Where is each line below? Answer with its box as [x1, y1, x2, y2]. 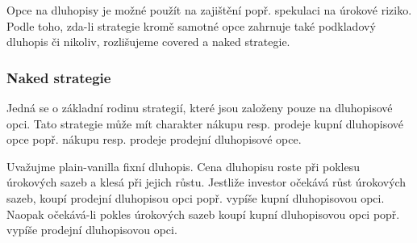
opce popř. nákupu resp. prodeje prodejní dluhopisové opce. [6, 131, 302, 148]
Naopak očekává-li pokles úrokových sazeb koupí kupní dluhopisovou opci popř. [6, 205, 400, 222]
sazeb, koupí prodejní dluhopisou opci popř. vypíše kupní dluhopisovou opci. [6, 189, 385, 206]
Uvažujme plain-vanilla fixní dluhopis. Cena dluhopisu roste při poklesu [6, 157, 360, 174]
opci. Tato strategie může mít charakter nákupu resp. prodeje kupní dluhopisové [6, 115, 404, 132]
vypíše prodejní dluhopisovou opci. [6, 221, 177, 238]
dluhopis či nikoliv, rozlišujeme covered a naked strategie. [6, 33, 290, 50]
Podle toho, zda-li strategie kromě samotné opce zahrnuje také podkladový [6, 17, 376, 34]
